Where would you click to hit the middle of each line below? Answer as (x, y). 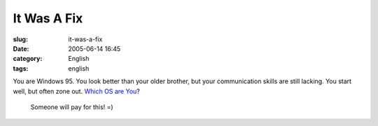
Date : (21, 48)
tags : (21, 68)
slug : (20, 39)
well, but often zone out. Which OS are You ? (76, 91)
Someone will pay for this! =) (72, 107)
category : (28, 59)
